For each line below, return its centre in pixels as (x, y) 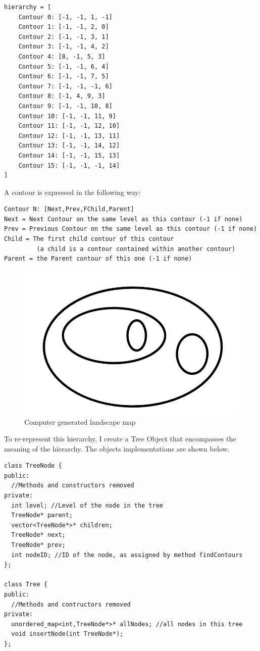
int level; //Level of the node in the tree (87, 505)
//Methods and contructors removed (71, 604)
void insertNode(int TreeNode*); (67, 634)
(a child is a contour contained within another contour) (136, 249)
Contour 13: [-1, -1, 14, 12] (69, 146)
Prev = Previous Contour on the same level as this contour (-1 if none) (131, 229)
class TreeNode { (33, 466)
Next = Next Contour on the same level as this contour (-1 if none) (123, 219)
